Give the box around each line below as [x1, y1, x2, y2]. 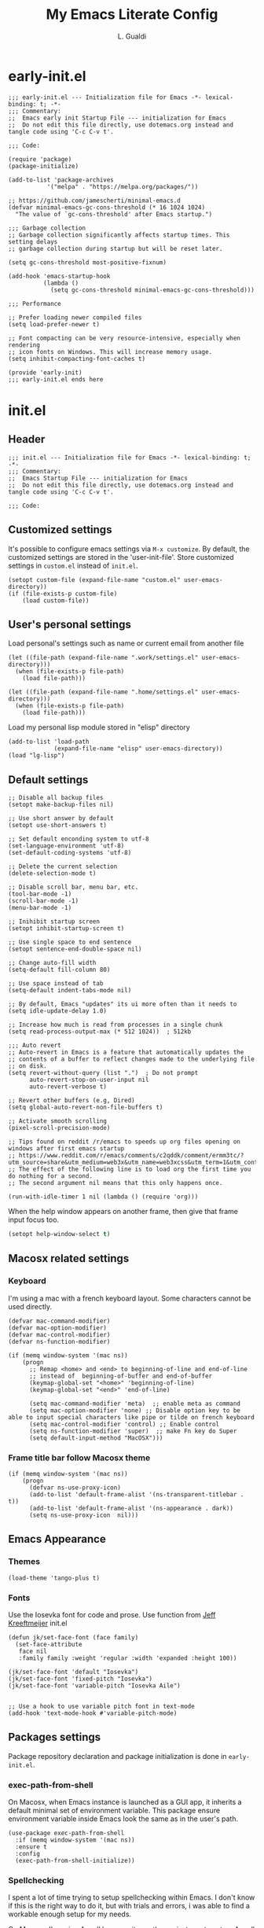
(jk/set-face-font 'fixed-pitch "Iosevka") [8, 1675, 153, 1683]
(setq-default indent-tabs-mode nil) [8, 987, 132, 995]
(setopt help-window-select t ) [8, 1231, 111, 1238]
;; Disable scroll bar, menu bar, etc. [8, 883, 139, 892]
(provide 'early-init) [8, 368, 82, 377]
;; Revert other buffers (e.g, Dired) [8, 1097, 135, 1105]
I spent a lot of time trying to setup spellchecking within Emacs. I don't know [8, 1893, 255, 1902]
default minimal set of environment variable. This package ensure [8, 1806, 221, 1816]
